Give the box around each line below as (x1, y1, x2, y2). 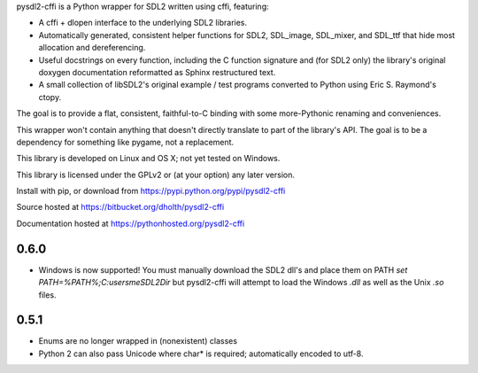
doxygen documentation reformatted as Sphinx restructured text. (38, 66, 276, 77)
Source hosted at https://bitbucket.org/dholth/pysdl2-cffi (16, 202, 225, 213)
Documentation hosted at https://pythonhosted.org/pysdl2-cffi (16, 218, 245, 229)
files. (38, 289, 57, 300)
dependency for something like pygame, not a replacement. (16, 136, 235, 147)
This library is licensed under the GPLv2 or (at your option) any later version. (16, 169, 296, 180)
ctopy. (38, 91, 62, 102)
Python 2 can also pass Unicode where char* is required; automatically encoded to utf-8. (38, 348, 364, 359)
